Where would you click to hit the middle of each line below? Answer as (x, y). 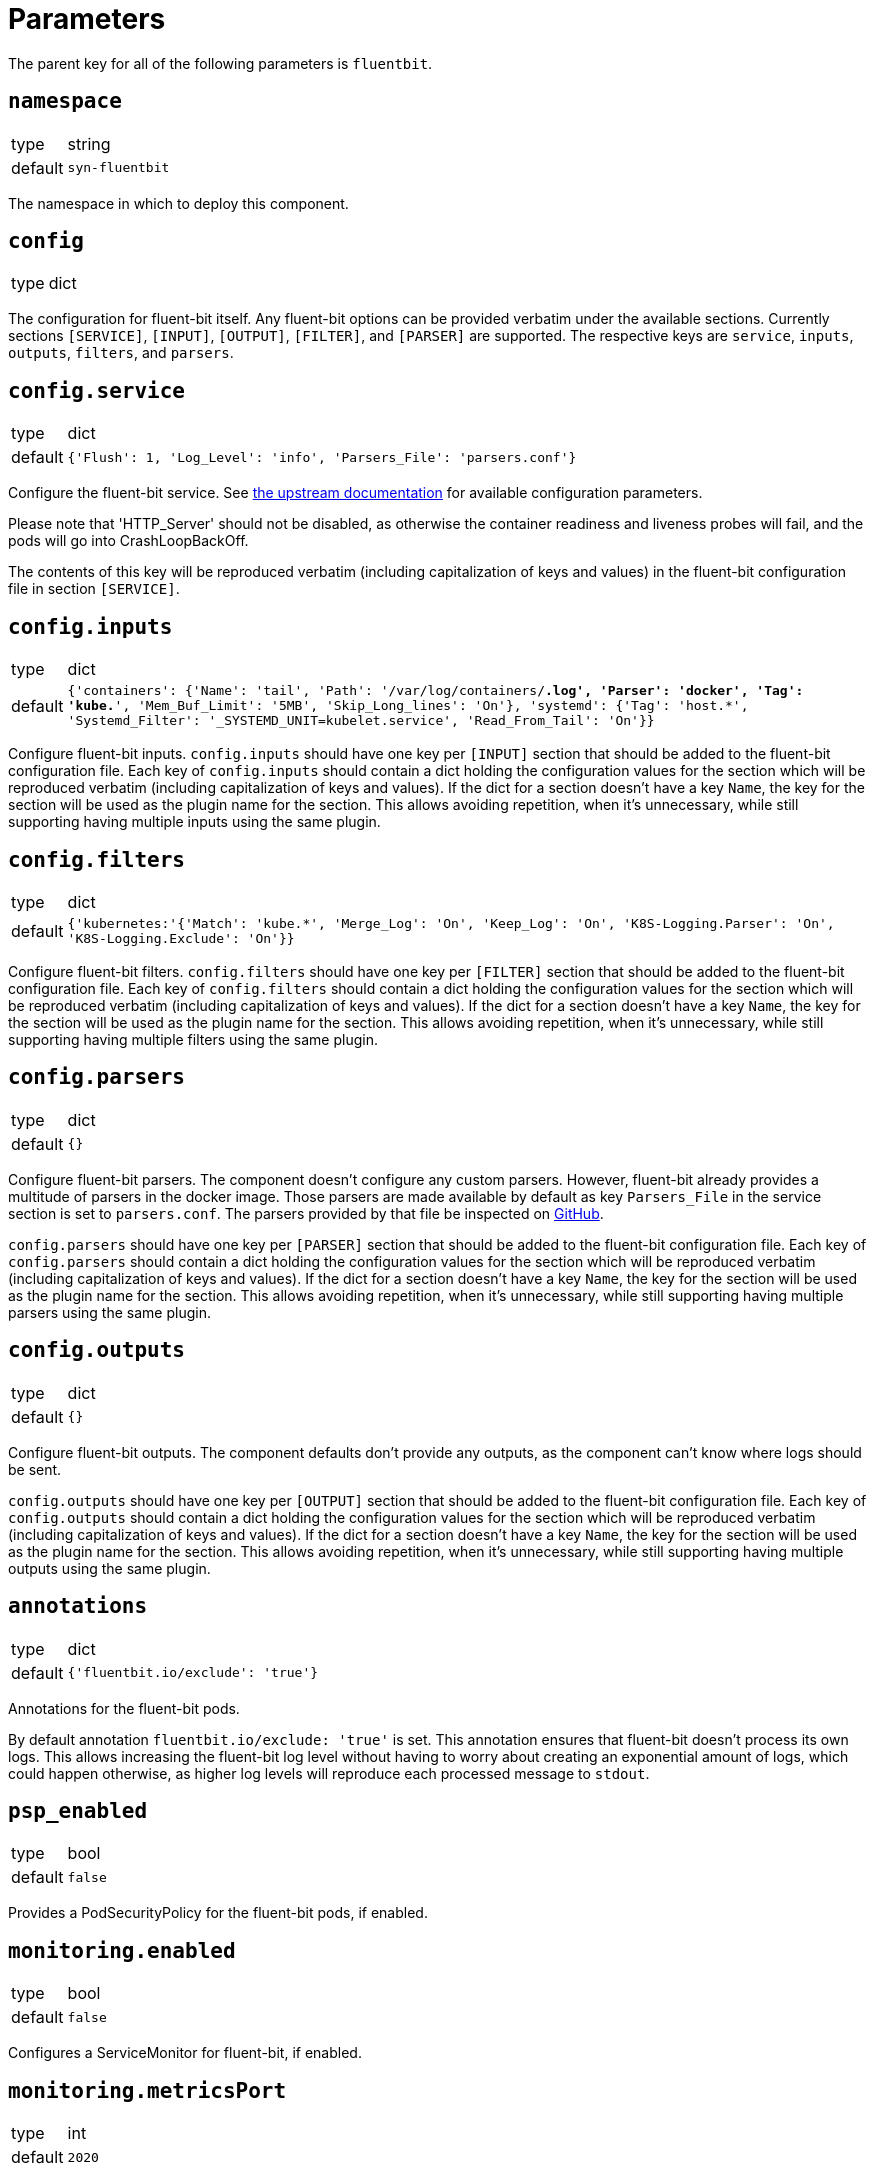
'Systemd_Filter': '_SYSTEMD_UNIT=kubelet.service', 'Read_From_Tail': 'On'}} (361, 721)
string (89, 143)
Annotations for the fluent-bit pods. (124, 1708)
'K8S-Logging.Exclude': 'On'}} (181, 938)
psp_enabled (78, 1810)
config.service (97, 390)
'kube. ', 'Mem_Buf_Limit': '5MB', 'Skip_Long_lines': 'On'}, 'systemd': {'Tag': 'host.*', (408, 706)
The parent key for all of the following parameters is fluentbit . (220, 63)
